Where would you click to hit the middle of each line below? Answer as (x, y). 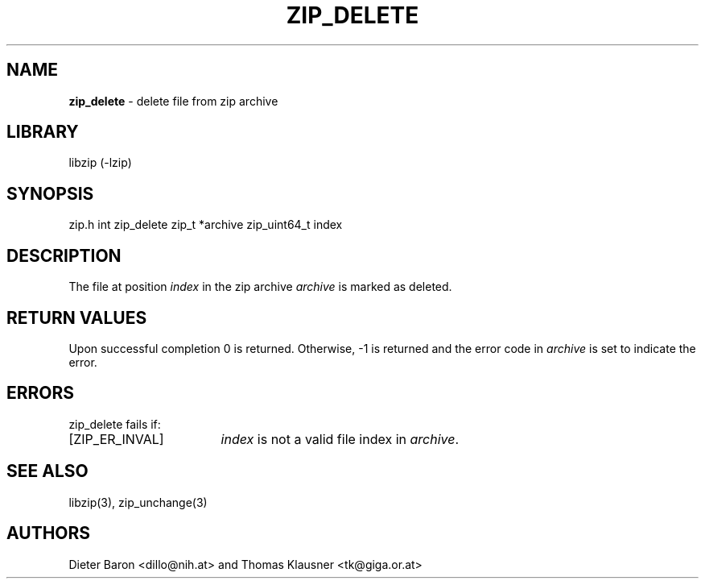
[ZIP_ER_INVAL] (116, 439)
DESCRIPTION (64, 255)
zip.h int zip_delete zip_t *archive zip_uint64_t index (206, 225)
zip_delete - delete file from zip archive (173, 101)
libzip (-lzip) (100, 163)
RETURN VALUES (77, 317)
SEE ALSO (47, 471)
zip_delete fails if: (115, 424)
